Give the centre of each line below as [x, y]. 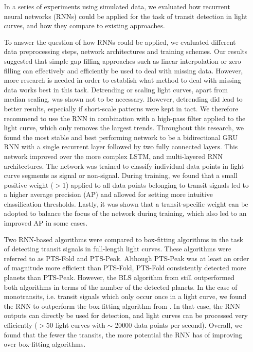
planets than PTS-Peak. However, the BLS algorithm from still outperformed [119, 277]
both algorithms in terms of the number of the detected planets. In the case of [121, 287]
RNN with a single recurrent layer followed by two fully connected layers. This [121, 147]
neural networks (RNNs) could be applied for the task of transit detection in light [126, 16]
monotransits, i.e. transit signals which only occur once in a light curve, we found [125, 296]
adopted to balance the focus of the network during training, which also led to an [125, 213]
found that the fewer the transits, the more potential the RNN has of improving [123, 334]
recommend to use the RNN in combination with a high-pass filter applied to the [125, 118]
